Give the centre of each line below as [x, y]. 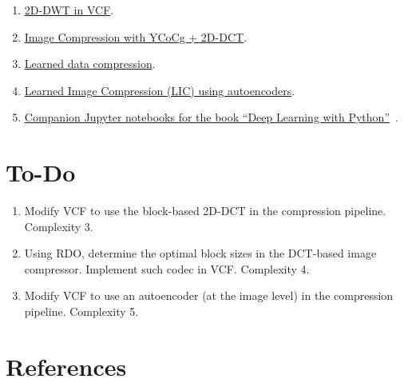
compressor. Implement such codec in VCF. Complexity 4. [167, 268]
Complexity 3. [59, 226]
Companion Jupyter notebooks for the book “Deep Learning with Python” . [211, 117]
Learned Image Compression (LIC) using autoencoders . [160, 90]
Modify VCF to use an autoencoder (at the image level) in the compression [209, 295]
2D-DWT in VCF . [69, 10]
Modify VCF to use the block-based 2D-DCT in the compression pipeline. [205, 211]
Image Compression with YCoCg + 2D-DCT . [136, 36]
